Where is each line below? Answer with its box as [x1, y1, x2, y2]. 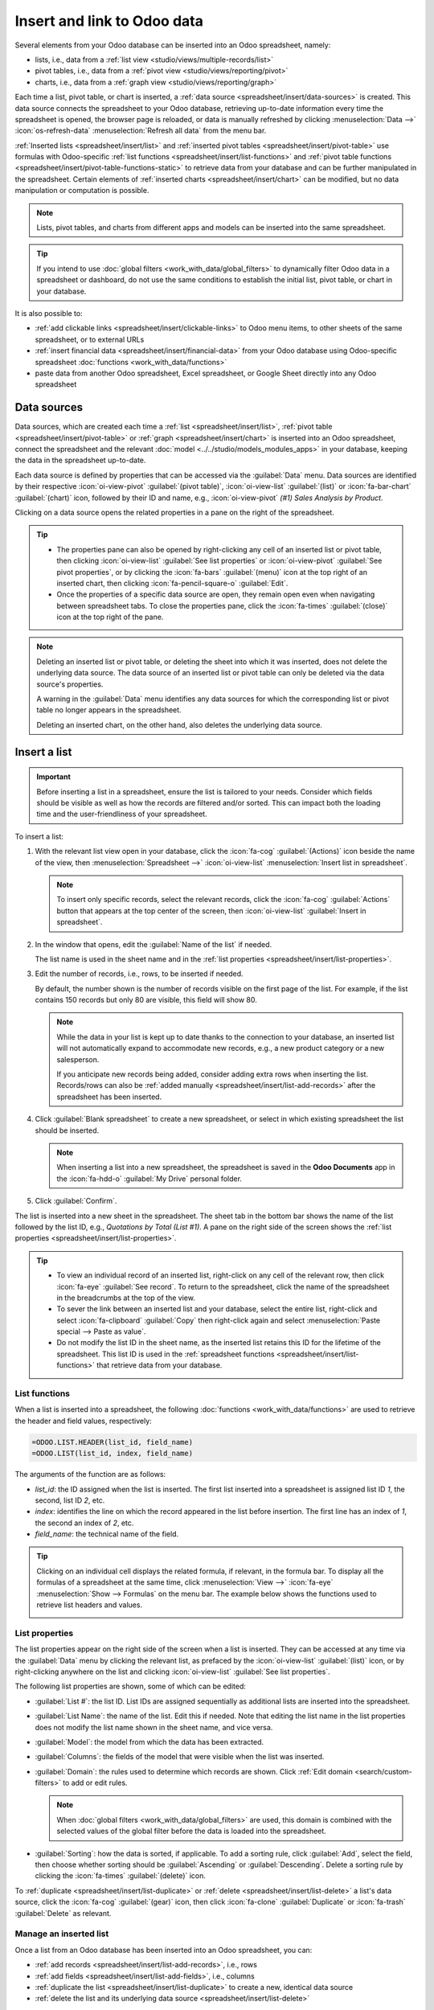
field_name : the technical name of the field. [35, 1529, 179, 1539]
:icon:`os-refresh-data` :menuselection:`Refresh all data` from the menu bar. [14, 125, 267, 136]
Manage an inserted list [14, 1928, 109, 1939]
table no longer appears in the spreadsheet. [36, 705, 182, 715]
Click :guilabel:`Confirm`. [35, 1196, 117, 1206]
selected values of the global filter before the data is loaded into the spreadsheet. [56, 1826, 327, 1836]
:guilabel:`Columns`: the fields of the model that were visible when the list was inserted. [35, 1752, 325, 1762]
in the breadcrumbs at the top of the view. [56, 1293, 196, 1302]
